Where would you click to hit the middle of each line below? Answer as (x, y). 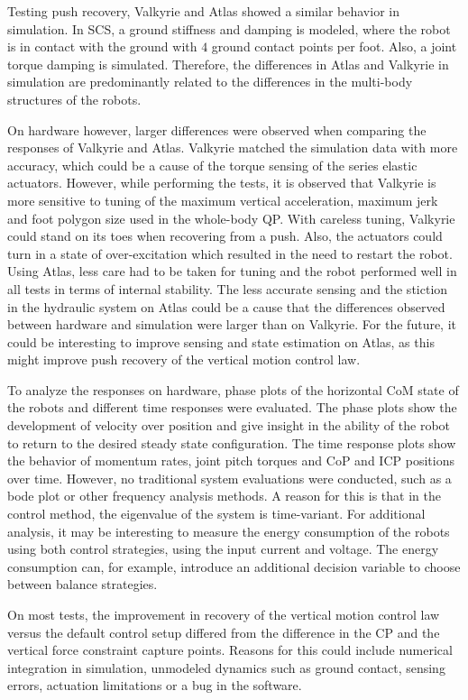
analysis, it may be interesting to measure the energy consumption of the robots (229, 531)
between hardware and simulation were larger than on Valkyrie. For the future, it (232, 324)
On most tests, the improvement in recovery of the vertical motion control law (224, 614)
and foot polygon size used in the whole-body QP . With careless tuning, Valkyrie (231, 218)
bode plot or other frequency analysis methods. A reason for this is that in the (224, 496)
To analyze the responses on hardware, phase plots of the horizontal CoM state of (233, 389)
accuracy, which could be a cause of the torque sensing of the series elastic (212, 165)
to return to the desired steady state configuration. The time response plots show (232, 442)
